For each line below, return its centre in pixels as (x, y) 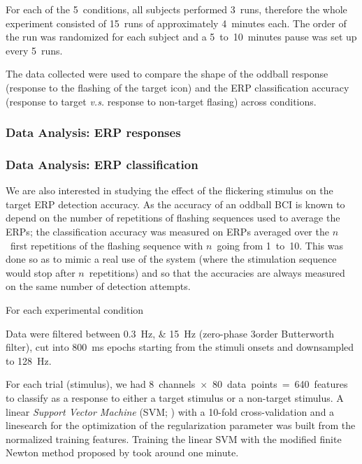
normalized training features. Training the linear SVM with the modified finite (174, 438)
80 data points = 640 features (280, 384)
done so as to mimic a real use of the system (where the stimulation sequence (171, 259)
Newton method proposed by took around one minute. (122, 452)
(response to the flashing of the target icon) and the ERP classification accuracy (178, 87)
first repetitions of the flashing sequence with (107, 245)
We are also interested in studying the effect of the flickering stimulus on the (169, 190)
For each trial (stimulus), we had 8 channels (101, 384)
